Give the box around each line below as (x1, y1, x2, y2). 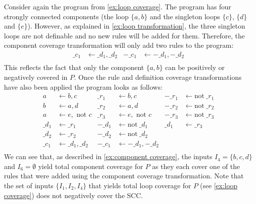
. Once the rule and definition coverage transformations (74, 72, 242, 82)
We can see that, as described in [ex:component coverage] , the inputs (4, 151, 213, 162)
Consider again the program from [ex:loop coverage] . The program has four (4, 1, 231, 11)
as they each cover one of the (152, 161, 240, 171)
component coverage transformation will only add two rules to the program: (4, 40, 234, 50)
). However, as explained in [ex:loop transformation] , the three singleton (27, 21, 246, 31)
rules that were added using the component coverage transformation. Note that (4, 170, 244, 181)
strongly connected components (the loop (4, 11, 129, 21)
